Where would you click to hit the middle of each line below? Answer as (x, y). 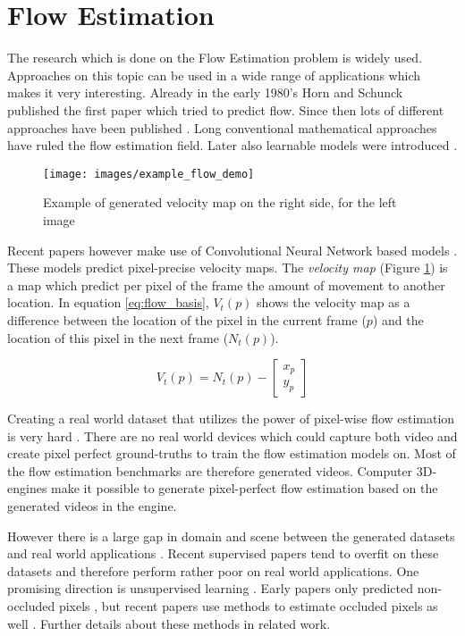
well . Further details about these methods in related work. (169, 623)
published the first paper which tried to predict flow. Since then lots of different (226, 109)
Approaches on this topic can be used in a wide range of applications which (214, 75)
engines (27, 488)
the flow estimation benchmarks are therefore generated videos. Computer (210, 470)
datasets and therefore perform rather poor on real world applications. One (213, 570)
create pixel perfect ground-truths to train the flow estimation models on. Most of (232, 453)
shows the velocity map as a (334, 302)
